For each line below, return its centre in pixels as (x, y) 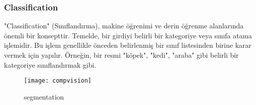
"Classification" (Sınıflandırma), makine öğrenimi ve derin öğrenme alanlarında (124, 26)
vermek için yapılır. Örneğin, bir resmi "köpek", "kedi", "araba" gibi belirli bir (122, 55)
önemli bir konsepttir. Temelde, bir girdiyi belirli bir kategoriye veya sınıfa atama (128, 35)
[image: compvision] (58, 81)
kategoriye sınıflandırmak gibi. (50, 64)
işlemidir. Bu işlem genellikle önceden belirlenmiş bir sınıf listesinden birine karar (128, 45)
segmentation (44, 96)
